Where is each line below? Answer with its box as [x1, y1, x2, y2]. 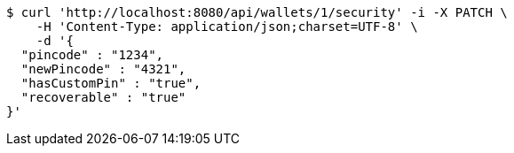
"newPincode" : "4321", [20, 62, 186, 76]
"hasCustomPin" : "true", [20, 76, 202, 90]
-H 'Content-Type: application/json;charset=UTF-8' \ [36, 19, 418, 34]
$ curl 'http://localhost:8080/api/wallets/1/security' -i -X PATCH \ [6, 5, 508, 19]
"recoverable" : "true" [20, 90, 186, 104]
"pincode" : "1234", [20, 48, 164, 62]
